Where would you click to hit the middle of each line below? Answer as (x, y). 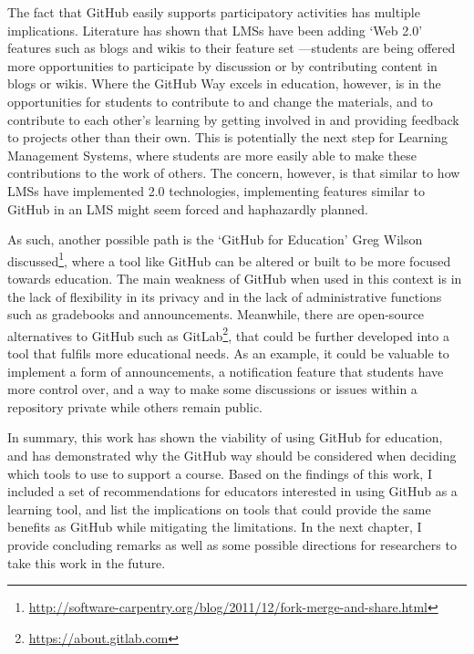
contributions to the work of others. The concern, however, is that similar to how (234, 173)
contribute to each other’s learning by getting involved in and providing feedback (233, 119)
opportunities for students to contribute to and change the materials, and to (220, 101)
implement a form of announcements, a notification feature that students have (226, 371)
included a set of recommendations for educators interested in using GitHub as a (232, 491)
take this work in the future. (87, 562)
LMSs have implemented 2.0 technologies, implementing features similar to (216, 190)
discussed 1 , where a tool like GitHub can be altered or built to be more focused (229, 259)
